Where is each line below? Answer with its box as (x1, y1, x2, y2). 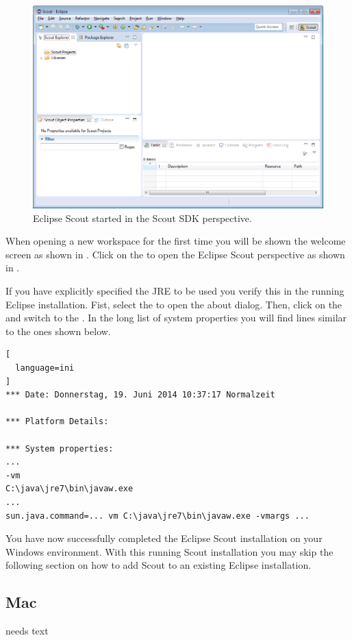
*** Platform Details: (5, 417, 109, 427)
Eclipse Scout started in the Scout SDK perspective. (33, 210, 252, 225)
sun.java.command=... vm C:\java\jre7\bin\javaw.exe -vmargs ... (5, 510, 310, 521)
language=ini (15, 362, 75, 373)
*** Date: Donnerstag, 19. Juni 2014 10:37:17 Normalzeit (5, 390, 275, 400)
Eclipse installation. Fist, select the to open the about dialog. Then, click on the (5, 297, 342, 311)
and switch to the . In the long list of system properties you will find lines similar (5, 310, 347, 325)
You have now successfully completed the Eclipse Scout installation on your (5, 531, 323, 545)
